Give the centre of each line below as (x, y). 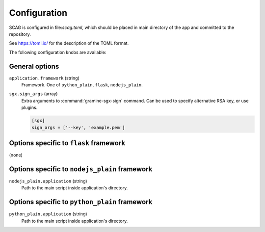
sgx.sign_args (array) (33, 94)
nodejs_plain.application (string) (48, 181)
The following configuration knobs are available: (58, 52)
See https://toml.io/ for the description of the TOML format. (69, 43)
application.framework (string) (44, 78)
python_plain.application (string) (48, 214)
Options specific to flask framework (67, 143)
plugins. (29, 107)
